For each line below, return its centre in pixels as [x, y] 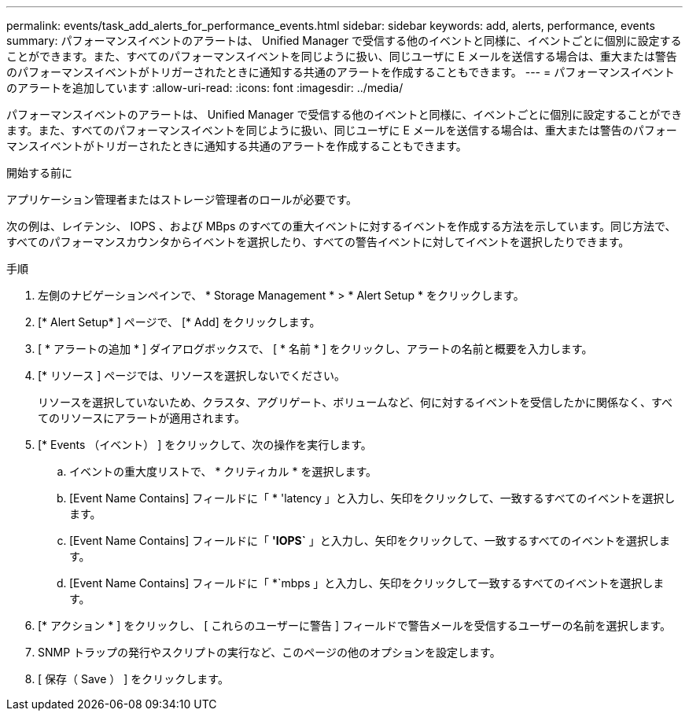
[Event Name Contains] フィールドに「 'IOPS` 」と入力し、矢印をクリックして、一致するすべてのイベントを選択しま [370, 541]
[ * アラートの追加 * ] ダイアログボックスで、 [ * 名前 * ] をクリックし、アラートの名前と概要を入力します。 [315, 349]
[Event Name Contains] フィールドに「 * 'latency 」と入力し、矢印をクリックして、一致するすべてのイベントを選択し [372, 498]
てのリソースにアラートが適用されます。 [142, 418]
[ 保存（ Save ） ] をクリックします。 [133, 679]
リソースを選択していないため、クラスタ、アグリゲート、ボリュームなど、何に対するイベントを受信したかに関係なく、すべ [356, 402]
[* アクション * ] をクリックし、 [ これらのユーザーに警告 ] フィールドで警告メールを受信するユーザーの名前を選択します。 [355, 625]
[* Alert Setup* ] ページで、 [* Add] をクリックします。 [179, 322]
